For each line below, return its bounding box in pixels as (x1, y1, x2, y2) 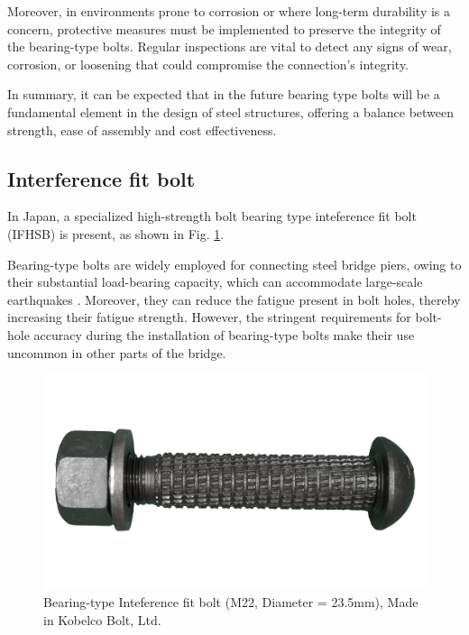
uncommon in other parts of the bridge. (7, 343, 226, 362)
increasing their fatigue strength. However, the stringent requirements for (7, 308, 411, 327)
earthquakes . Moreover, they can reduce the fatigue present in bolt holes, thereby (7, 290, 461, 308)
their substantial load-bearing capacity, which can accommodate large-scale (7, 272, 423, 291)
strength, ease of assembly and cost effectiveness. (7, 120, 277, 139)
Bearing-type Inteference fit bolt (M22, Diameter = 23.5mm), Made (43, 593, 418, 612)
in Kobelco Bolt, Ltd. (43, 611, 161, 630)
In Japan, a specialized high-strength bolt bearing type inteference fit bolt (7, 207, 417, 225)
